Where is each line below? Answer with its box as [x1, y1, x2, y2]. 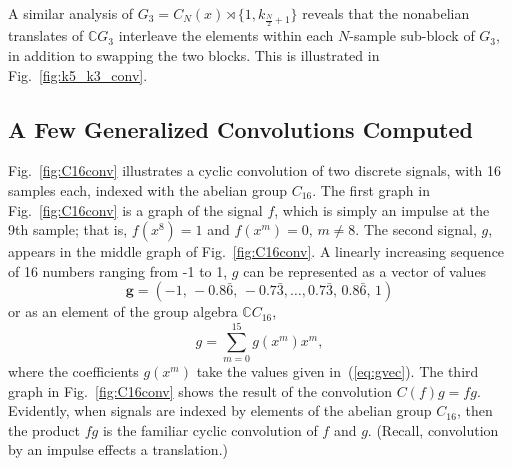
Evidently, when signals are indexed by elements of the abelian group [8, 400, 432, 421]
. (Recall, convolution [367, 419, 499, 440]
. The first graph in [312, 180, 430, 200]
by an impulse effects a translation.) [8, 439, 228, 460]
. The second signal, [355, 219, 477, 240]
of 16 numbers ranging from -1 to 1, [8, 260, 228, 281]
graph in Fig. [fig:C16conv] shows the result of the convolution [8, 380, 392, 401]
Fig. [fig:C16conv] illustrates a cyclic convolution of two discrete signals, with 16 [8, 160, 502, 181]
